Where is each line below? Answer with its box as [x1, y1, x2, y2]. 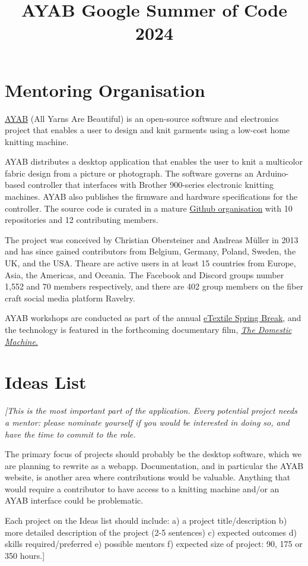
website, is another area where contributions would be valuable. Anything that [5, 471, 291, 483]
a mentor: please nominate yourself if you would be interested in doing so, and [5, 416, 290, 428]
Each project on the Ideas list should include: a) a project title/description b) [5, 514, 287, 527]
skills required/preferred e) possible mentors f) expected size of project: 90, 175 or [5, 537, 303, 550]
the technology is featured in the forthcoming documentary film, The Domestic [5, 323, 292, 335]
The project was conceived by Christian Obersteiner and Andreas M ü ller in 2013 [5, 233, 299, 246]
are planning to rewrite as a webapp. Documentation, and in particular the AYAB [5, 459, 304, 471]
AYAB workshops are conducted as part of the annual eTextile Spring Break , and [5, 312, 301, 324]
